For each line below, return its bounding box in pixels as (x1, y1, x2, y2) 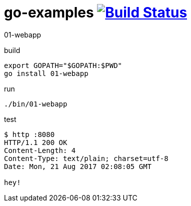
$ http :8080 (4, 130, 55, 138)
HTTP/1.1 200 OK (4, 138, 67, 146)
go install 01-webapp (4, 69, 88, 77)
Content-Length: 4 (4, 146, 76, 154)
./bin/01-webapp (4, 99, 67, 108)
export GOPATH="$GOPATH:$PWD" (4, 61, 122, 69)
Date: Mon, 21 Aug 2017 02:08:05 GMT (4, 162, 152, 170)
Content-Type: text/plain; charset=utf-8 (4, 154, 168, 162)
